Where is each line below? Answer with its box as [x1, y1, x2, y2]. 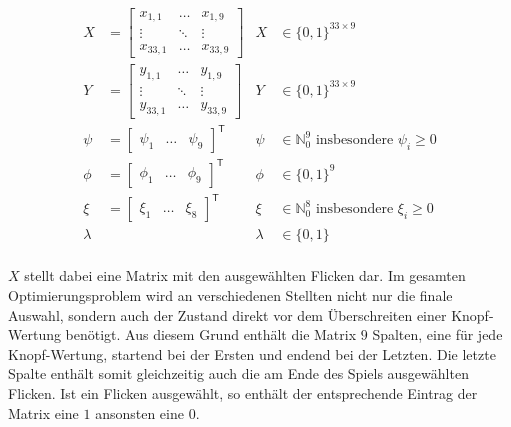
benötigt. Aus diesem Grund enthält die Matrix [65, 324, 357, 345]
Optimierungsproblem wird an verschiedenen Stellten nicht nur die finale [8, 285, 453, 305]
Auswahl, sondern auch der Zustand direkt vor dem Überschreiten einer [8, 304, 447, 325]
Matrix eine [8, 402, 79, 423]
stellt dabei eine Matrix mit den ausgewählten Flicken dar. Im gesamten [24, 265, 466, 286]
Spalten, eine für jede [372, 324, 503, 345]
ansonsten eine [95, 402, 184, 423]
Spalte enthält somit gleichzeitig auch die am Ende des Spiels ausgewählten [8, 363, 469, 384]
